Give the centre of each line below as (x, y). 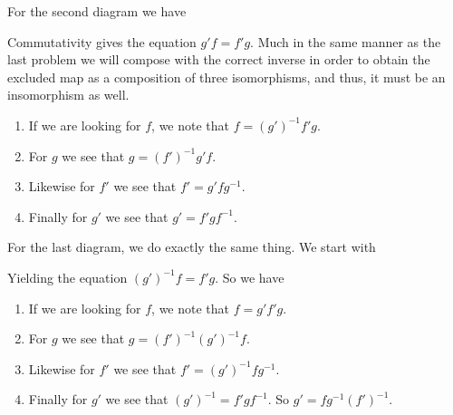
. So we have (250, 277)
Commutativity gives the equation (102, 41)
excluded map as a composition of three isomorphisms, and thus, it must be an (226, 77)
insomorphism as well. (68, 95)
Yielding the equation (67, 277)
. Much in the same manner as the (346, 41)
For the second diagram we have (97, 11)
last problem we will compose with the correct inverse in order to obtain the (219, 59)
